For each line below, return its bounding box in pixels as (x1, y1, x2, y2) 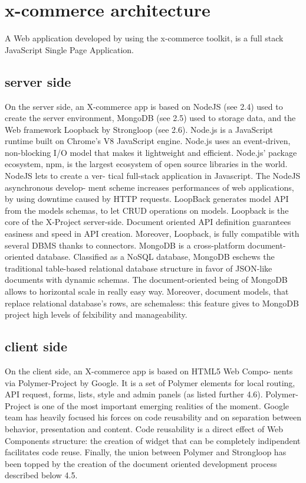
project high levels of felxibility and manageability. (5, 308, 187, 321)
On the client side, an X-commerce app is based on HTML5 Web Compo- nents (5, 365, 293, 377)
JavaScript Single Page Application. (5, 43, 134, 56)
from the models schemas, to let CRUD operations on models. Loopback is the (5, 204, 289, 216)
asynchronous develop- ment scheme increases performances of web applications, (5, 181, 294, 193)
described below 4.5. (5, 469, 78, 481)
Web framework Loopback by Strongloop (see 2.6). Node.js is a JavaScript (5, 123, 274, 135)
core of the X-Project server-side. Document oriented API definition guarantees (5, 216, 291, 228)
